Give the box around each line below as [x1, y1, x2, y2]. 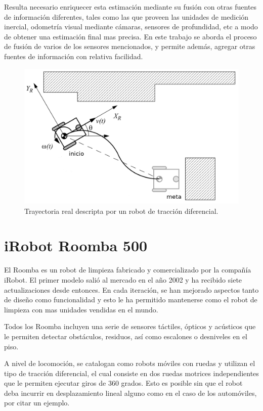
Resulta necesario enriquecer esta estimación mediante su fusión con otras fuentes [4, 2, 257, 12]
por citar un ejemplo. [4, 397, 70, 408]
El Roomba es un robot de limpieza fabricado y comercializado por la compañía [4, 264, 251, 275]
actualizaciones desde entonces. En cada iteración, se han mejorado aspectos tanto [4, 284, 259, 295]
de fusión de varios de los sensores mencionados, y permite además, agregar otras [4, 41, 255, 52]
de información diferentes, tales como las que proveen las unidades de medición [4, 11, 249, 22]
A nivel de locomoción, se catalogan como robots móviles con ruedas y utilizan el [4, 358, 255, 369]
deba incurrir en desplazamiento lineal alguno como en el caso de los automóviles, [4, 387, 257, 398]
